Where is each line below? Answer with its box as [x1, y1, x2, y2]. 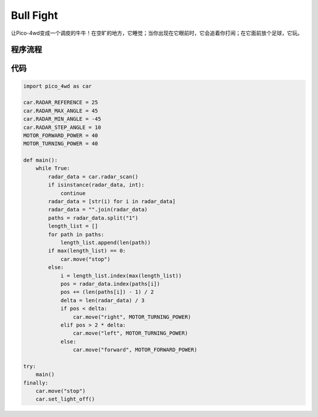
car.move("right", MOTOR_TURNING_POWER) [72, 313, 191, 320]
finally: [23, 379, 49, 386]
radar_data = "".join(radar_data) [48, 206, 148, 213]
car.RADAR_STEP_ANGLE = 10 [23, 124, 101, 131]
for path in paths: [48, 231, 104, 238]
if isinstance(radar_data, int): [48, 181, 145, 188]
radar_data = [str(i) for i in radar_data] [48, 198, 176, 205]
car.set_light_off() [35, 396, 95, 403]
